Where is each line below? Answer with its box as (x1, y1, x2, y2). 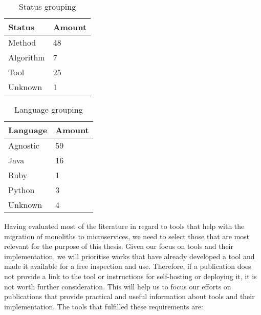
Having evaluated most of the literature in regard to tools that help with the (4, 221, 245, 231)
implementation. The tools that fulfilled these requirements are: (4, 301, 203, 311)
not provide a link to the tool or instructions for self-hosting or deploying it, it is (4, 270, 257, 281)
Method (8, 36, 36, 48)
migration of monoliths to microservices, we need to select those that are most (4, 230, 250, 241)
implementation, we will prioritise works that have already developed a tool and (4, 250, 255, 261)
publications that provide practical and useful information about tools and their (4, 291, 255, 302)
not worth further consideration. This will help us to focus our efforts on (4, 281, 231, 291)
